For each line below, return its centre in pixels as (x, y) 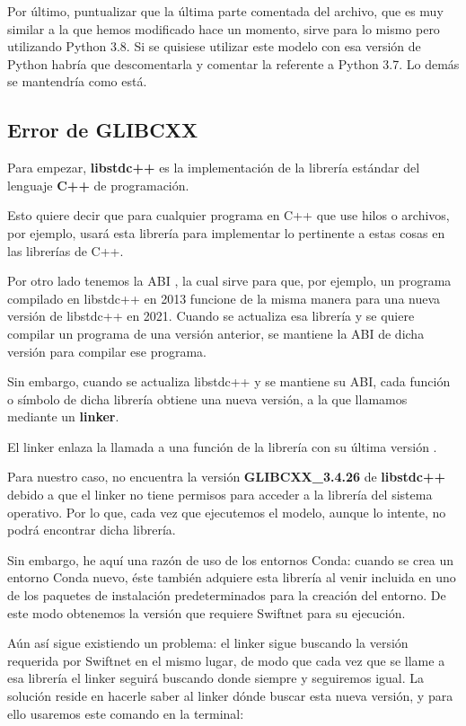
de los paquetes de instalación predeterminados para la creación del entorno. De (227, 595)
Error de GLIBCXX (103, 130)
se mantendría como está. (77, 81)
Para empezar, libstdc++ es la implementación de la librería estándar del (214, 168)
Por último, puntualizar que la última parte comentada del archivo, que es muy (225, 11)
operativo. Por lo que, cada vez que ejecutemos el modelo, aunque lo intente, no (227, 512)
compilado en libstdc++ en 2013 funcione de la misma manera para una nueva (224, 298)
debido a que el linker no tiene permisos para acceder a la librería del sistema (220, 495)
